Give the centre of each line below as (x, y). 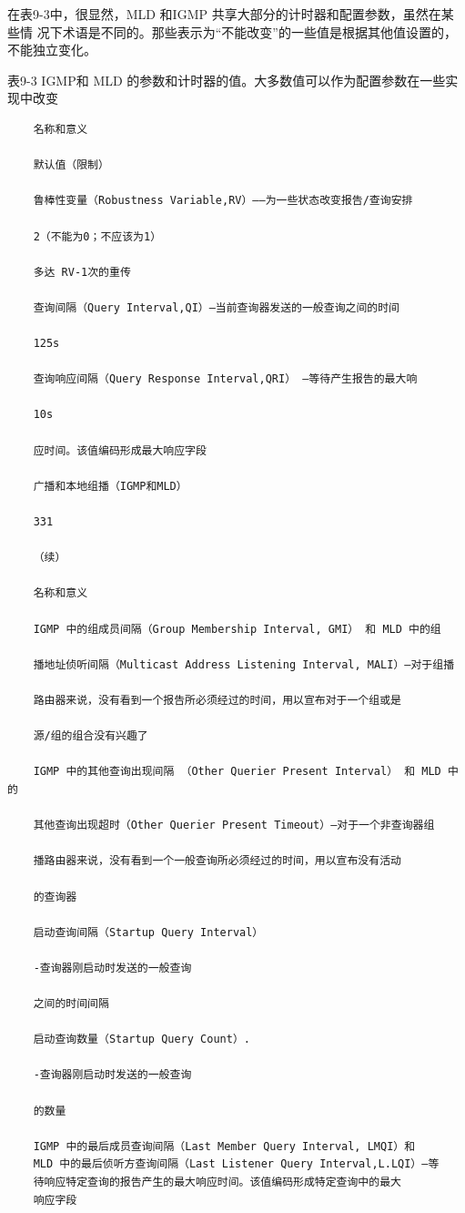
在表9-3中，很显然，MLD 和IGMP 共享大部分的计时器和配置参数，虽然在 (224, 14)
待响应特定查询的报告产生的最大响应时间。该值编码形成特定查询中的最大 (217, 1182)
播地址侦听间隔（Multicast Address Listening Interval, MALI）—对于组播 (244, 664)
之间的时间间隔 (71, 1004)
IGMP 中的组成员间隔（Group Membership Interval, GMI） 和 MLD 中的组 (237, 629)
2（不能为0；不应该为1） (97, 236)
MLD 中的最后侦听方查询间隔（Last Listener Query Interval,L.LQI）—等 (236, 1164)
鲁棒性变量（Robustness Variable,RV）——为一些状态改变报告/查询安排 (223, 201)
